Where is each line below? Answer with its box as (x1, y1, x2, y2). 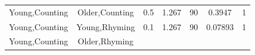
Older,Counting (77, 5, 134, 18)
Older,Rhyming (77, 35, 134, 47)
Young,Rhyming (76, 20, 135, 33)
